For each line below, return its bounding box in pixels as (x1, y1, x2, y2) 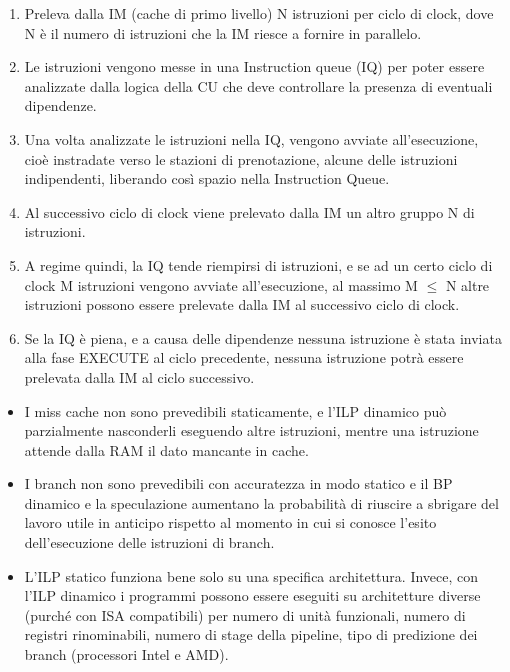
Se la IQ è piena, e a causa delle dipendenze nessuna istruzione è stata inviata (24, 327, 502, 348)
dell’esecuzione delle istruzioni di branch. (24, 532, 275, 553)
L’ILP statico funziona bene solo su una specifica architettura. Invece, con (24, 565, 479, 586)
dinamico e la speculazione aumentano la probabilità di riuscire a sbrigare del (24, 492, 499, 513)
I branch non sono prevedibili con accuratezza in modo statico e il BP (24, 473, 453, 494)
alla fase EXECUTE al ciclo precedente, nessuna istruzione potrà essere (24, 347, 464, 368)
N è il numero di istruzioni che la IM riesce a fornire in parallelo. (24, 22, 422, 43)
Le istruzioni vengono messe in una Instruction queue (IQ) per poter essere (24, 56, 485, 77)
